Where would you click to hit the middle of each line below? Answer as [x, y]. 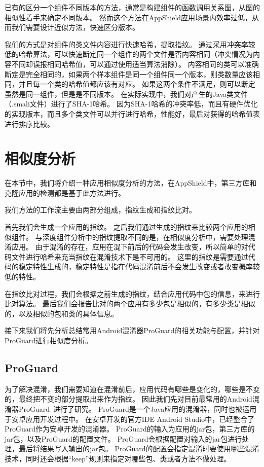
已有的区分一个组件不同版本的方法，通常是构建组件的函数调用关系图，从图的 [132, 7]
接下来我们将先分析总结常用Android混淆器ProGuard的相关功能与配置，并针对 [132, 330]
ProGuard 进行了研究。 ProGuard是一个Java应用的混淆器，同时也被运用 [138, 408]
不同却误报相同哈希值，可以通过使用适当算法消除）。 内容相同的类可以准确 [135, 64]
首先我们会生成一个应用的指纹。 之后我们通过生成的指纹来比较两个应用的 [126, 227]
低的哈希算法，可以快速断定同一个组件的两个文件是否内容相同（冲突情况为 [129, 54]
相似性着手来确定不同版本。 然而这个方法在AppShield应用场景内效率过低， [128, 17]
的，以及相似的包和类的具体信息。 [61, 313]
